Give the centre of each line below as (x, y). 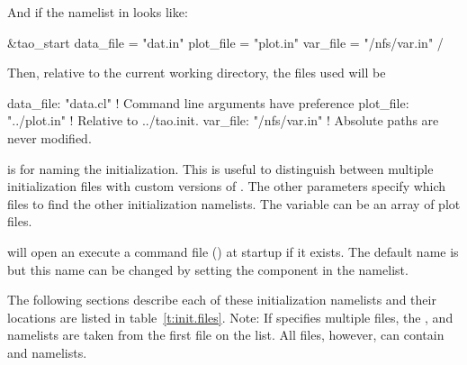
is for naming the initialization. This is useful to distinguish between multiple (220, 168)
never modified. (49, 137)
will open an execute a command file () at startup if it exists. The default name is (233, 251)
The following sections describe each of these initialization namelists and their (222, 300)
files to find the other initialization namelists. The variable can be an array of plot (234, 203)
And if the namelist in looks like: (98, 12)
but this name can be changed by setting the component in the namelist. (208, 269)
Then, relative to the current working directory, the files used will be (197, 73)
